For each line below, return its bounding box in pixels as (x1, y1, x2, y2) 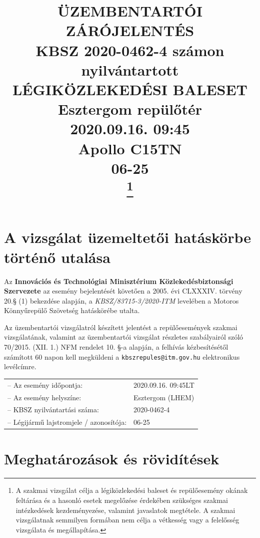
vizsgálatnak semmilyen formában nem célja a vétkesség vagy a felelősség (15, 514, 239, 525)
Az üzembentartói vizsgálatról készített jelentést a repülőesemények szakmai (4, 322, 237, 332)
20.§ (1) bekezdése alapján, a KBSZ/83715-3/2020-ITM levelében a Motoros (4, 295, 239, 306)
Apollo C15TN (78, 138, 182, 158)
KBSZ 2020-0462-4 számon (35, 40, 224, 60)
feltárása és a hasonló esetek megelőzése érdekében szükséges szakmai (15, 495, 228, 505)
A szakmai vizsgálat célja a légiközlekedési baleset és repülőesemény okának (15, 485, 248, 495)
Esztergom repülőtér (58, 99, 202, 119)
